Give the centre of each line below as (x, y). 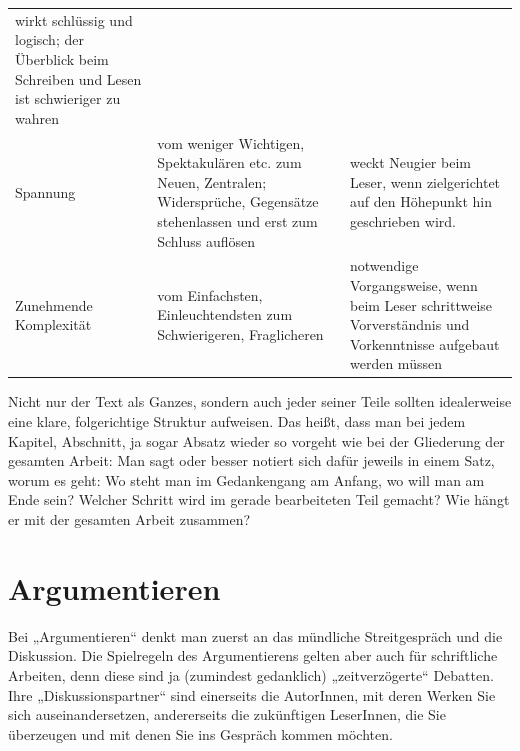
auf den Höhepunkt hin (421, 201)
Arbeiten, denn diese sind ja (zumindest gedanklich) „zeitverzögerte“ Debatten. (251, 674)
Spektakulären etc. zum (229, 162)
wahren (37, 117)
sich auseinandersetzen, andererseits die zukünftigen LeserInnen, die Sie (227, 714)
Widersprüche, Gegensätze (238, 201)
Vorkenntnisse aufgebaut (425, 343)
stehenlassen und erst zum (237, 220)
